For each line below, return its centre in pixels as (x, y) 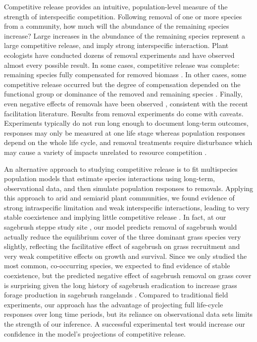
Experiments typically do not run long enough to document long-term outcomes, (126, 123)
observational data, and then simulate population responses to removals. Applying (129, 188)
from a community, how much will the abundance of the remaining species (117, 26)
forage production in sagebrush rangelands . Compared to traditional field (116, 295)
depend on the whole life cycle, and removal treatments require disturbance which (128, 142)
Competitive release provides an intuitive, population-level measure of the (116, 6)
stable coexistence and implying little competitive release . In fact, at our (115, 217)
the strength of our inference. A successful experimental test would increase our (125, 324)
